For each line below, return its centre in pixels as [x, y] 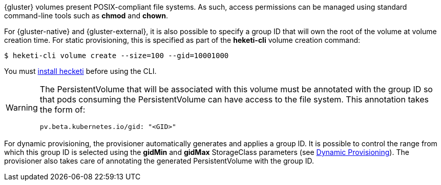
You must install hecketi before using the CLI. [80, 71]
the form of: [62, 110]
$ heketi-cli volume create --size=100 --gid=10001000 [117, 56]
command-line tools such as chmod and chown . [86, 16]
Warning [22, 107]
